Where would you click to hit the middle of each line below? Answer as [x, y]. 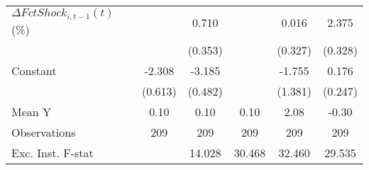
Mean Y [32, 111]
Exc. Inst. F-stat [53, 152]
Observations [44, 132]
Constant [34, 70]
